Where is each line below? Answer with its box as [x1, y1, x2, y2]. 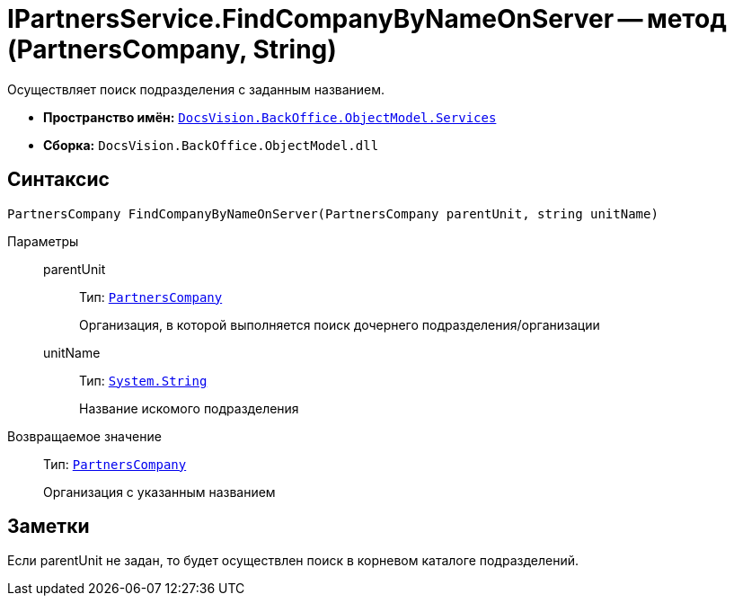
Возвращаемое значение [7, 428, 162, 444]
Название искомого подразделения [79, 400, 299, 416]
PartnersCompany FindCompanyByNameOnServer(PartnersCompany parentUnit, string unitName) [7, 206, 659, 221]
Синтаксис [7, 168, 110, 191]
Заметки [7, 515, 90, 538]
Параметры [7, 233, 79, 249]
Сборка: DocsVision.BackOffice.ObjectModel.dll [43, 137, 379, 153]
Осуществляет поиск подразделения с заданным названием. [7, 81, 385, 97]
